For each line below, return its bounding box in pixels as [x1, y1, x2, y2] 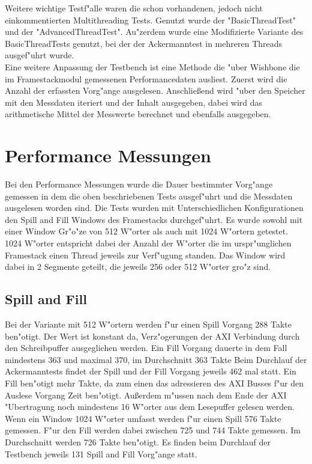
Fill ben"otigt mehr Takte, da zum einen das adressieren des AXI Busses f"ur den [5, 376, 304, 389]
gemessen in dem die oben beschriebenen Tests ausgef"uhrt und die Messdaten [5, 189, 293, 202]
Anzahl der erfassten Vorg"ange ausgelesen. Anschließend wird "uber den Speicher [5, 84, 305, 97]
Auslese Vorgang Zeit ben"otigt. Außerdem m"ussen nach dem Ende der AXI [5, 388, 287, 401]
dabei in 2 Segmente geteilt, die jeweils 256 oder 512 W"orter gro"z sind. [5, 260, 271, 273]
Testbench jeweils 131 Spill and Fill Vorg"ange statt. [5, 447, 197, 460]
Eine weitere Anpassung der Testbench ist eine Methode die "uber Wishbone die [5, 60, 300, 73]
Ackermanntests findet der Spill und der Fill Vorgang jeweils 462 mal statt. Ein [5, 365, 296, 377]
